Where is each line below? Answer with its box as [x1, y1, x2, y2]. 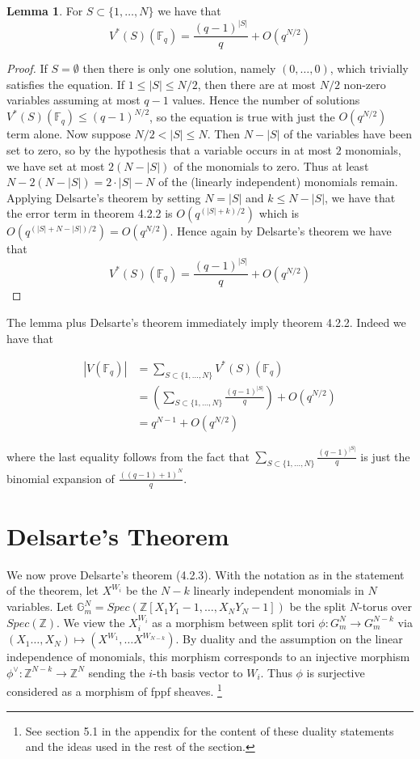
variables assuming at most [6, 91, 141, 108]
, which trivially [330, 60, 409, 77]
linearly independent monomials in [193, 582, 364, 599]
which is [258, 205, 300, 222]
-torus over [359, 598, 412, 615]
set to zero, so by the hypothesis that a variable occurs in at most [6, 141, 333, 158]
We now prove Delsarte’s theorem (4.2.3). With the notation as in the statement [6, 566, 405, 583]
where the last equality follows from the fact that [6, 447, 250, 464]
